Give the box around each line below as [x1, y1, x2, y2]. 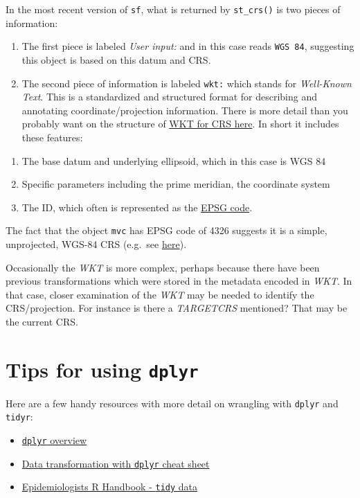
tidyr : [6, 409, 33, 424]
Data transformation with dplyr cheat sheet [21, 456, 210, 470]
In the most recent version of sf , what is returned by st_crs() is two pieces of [6, 2, 341, 16]
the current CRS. [6, 314, 78, 328]
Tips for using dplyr [6, 355, 199, 383]
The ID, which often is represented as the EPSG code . [21, 199, 253, 214]
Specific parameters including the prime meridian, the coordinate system [21, 177, 330, 191]
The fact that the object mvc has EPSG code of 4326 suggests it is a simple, [6, 223, 327, 238]
